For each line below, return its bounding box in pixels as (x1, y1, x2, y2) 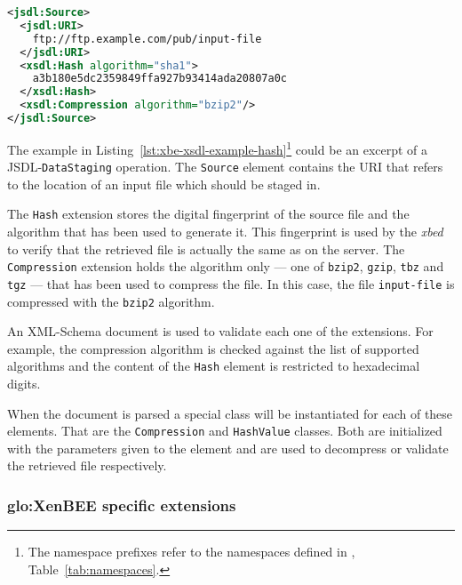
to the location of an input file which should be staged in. (7, 174, 321, 193)
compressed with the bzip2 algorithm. (7, 292, 215, 310)
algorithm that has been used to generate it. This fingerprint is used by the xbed (7, 222, 443, 241)
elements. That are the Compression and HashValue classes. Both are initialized (7, 421, 442, 440)
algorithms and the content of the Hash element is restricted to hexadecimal (7, 357, 420, 375)
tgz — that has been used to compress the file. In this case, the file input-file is (7, 274, 455, 292)
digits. (7, 374, 41, 393)
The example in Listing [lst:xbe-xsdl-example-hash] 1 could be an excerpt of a (7, 137, 428, 158)
